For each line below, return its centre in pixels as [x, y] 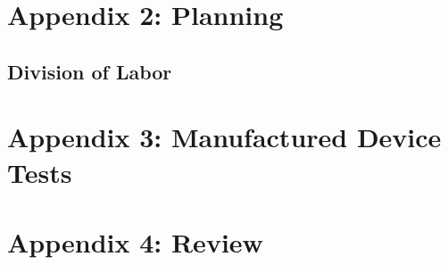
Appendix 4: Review [135, 241]
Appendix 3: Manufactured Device [224, 137]
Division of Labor [90, 71]
